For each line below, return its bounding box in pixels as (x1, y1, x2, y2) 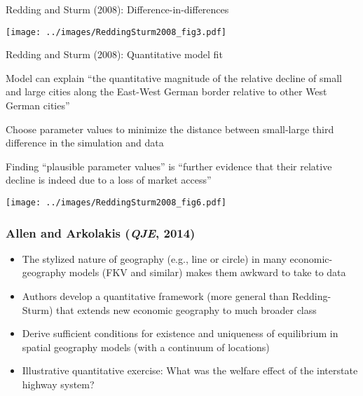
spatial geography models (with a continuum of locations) (22, 339, 270, 354)
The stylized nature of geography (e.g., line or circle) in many (22, 251, 287, 266)
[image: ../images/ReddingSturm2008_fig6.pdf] (6, 198, 226, 207)
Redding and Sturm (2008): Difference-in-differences (6, 2, 229, 16)
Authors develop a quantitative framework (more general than (22, 289, 289, 303)
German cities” (6, 98, 70, 113)
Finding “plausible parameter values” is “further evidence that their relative (6, 158, 332, 173)
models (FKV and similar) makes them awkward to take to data (69, 265, 346, 280)
